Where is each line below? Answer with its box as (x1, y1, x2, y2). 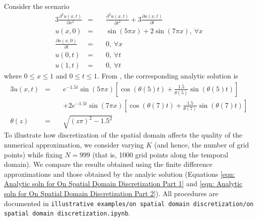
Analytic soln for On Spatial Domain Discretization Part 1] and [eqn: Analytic (4, 178, 243, 189)
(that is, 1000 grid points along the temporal (92, 149, 228, 159)
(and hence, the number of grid (154, 140, 249, 150)
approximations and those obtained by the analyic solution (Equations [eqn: (4, 168, 235, 179)
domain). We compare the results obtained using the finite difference (4, 159, 212, 169)
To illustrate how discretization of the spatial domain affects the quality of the (4, 130, 243, 140)
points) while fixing (4, 149, 63, 159)
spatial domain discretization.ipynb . (4, 208, 130, 218)
